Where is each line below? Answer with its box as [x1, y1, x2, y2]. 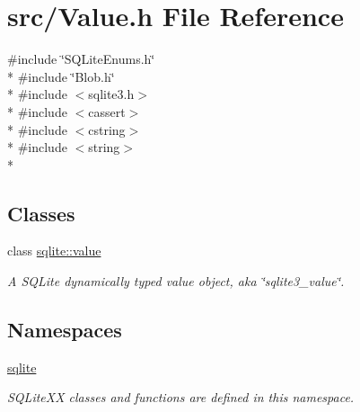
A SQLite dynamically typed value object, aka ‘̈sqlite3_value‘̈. [7, 272, 345, 291]
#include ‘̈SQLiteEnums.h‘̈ [7, 49, 155, 68]
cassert [88, 102, 126, 121]
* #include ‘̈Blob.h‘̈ [7, 67, 115, 85]
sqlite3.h [88, 85, 135, 103]
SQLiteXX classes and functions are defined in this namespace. [7, 388, 355, 407]
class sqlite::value [7, 241, 101, 260]
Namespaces [7, 316, 122, 344]
